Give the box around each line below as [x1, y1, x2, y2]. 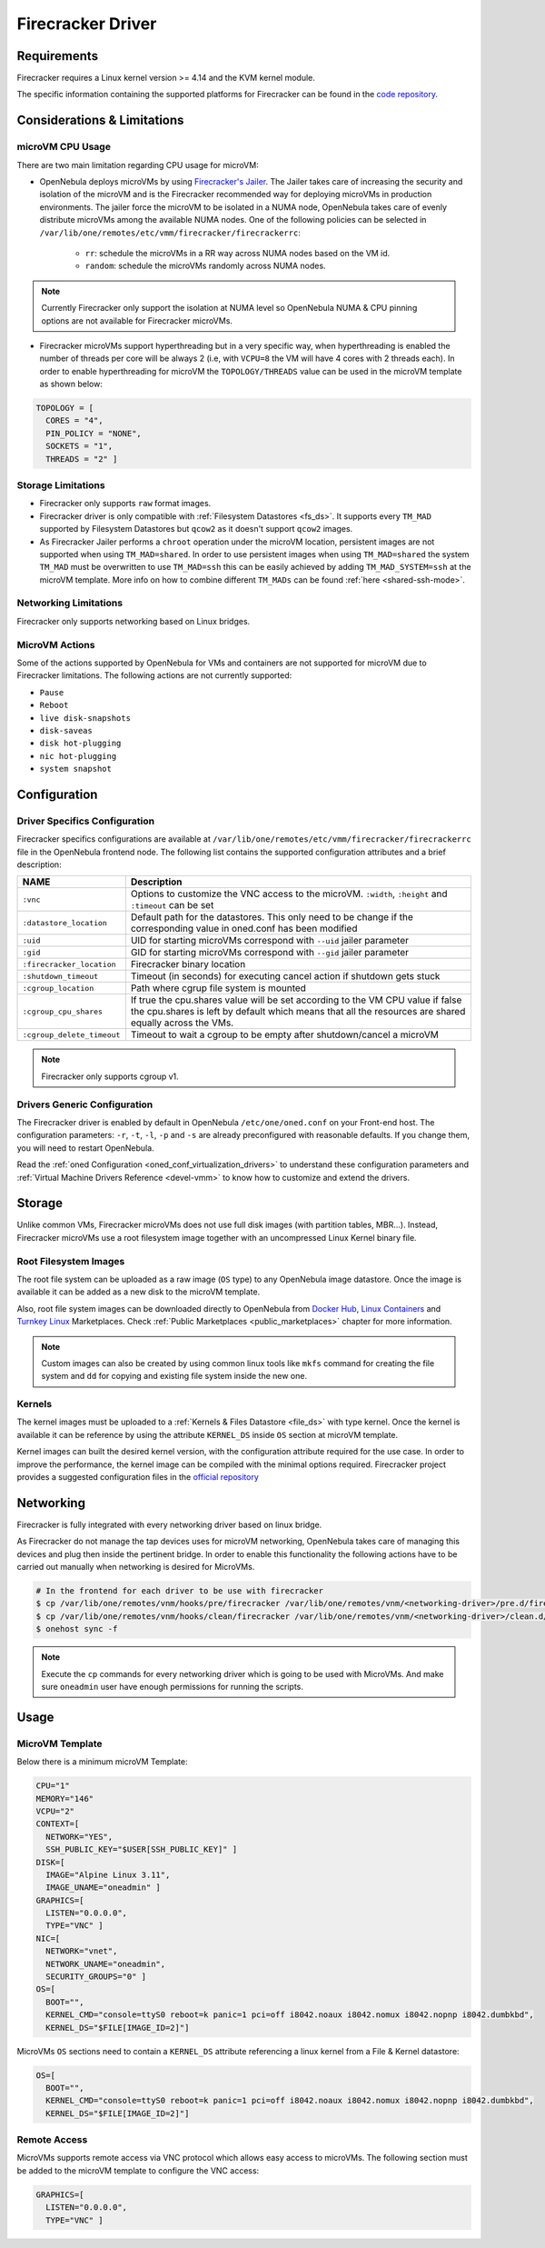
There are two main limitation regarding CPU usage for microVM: [16, 159, 259, 170]
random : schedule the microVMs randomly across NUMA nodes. [84, 260, 326, 272]
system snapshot [39, 764, 113, 774]
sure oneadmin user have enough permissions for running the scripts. [41, 1682, 304, 1693]
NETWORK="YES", [45, 1832, 114, 1842]
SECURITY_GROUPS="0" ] [45, 1972, 147, 1982]
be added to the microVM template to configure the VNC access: [16, 2164, 260, 2176]
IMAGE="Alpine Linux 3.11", [45, 1869, 171, 1880]
